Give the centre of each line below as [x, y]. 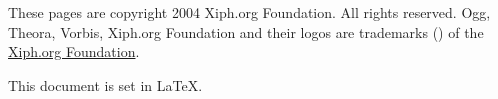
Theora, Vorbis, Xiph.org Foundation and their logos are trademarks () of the [246, 31]
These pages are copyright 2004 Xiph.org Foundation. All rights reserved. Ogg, [249, 12]
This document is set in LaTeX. [105, 84]
